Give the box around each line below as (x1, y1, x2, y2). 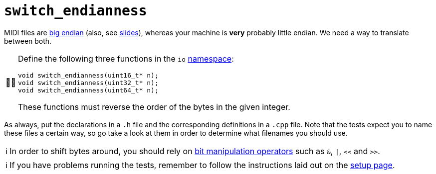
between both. (4, 36, 52, 45)
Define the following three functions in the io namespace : (18, 53, 234, 64)
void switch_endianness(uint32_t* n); (18, 79, 159, 87)
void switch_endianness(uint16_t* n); (18, 71, 159, 79)
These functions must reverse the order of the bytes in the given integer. (18, 101, 290, 112)
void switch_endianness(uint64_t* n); (18, 86, 159, 94)
